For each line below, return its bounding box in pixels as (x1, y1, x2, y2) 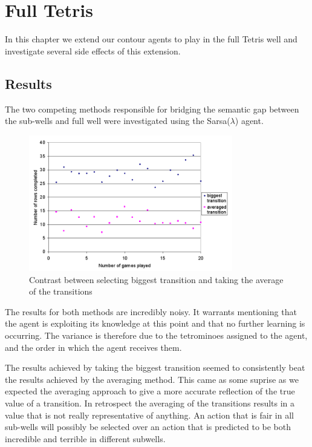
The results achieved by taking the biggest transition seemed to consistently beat (5, 361, 305, 374)
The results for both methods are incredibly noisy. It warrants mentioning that (5, 305, 297, 318)
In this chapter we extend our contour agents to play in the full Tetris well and (5, 33, 297, 45)
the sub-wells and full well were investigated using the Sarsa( (5, 114, 230, 127)
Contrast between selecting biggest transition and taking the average (29, 273, 284, 285)
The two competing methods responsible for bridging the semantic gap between (5, 102, 299, 115)
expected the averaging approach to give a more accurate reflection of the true (5, 385, 295, 397)
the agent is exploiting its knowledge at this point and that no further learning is (5, 317, 305, 330)
